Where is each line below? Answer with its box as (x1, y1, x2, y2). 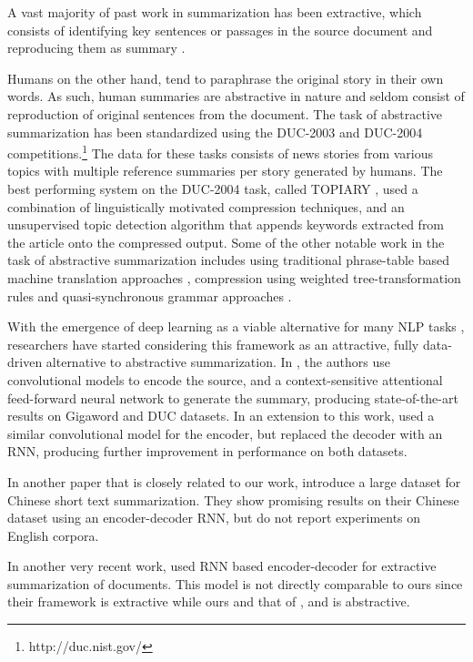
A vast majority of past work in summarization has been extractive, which (7, 3, 422, 21)
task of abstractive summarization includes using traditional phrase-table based (7, 250, 450, 270)
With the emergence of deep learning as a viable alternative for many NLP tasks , (7, 317, 465, 336)
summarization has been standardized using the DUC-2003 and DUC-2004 (7, 122, 423, 141)
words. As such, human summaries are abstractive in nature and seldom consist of (7, 87, 465, 106)
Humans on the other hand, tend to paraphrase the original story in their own (7, 68, 444, 87)
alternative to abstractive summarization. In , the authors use (45, 352, 390, 372)
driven (7, 352, 43, 372)
